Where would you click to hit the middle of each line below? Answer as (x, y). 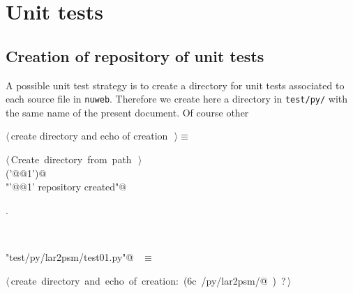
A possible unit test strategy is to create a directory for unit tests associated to (175, 85)
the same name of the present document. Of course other (127, 112)
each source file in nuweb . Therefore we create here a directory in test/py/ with (177, 99)
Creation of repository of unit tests (135, 55)
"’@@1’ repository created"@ (66, 187)
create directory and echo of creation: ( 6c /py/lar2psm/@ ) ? (148, 280)
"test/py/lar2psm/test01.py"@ (70, 256)
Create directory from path (71, 159)
